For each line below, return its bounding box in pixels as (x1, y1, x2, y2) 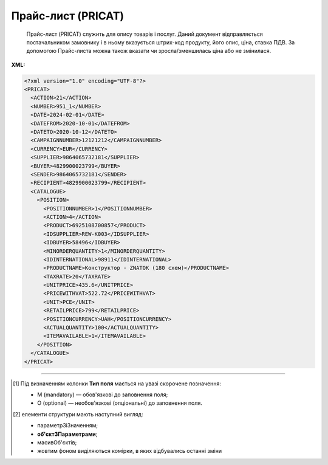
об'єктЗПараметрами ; (37, 430, 98, 438)
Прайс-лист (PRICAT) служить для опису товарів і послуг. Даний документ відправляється (26, 30, 264, 38)
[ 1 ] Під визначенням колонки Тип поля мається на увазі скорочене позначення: (13, 380, 222, 387)
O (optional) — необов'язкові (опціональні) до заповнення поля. (37, 399, 203, 407)
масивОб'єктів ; (37, 438, 77, 446)
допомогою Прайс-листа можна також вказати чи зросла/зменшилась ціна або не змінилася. (26, 47, 272, 55)
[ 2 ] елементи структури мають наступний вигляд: (13, 410, 143, 418)
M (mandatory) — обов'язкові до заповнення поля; (37, 391, 168, 398)
